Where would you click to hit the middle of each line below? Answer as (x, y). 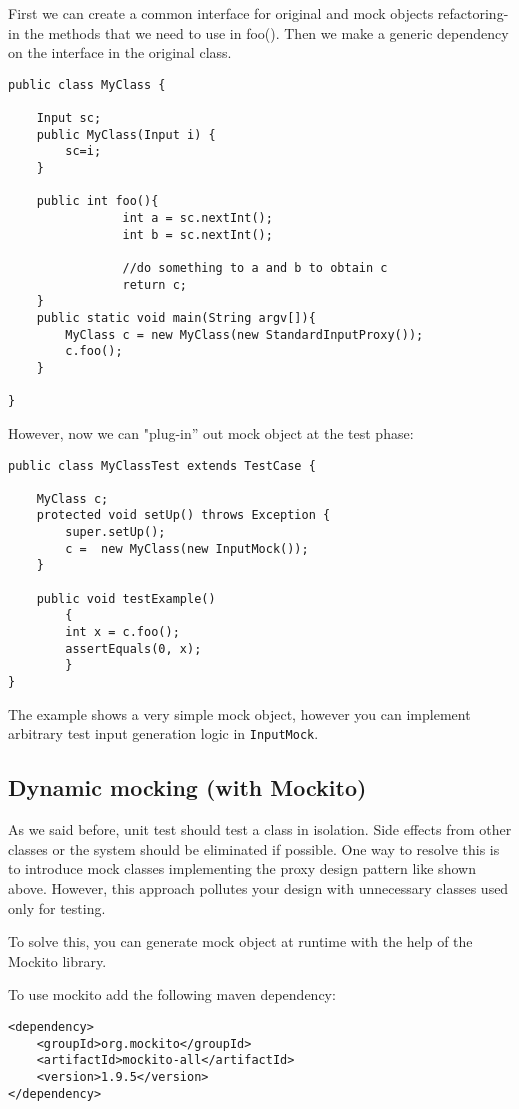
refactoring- (473, 13)
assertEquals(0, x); (133, 648)
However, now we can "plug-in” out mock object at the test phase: (211, 432)
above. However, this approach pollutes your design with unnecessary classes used (258, 887)
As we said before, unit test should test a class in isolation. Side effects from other (260, 829)
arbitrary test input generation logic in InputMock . (163, 733)
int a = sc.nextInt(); (197, 218)
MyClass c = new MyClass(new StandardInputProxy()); (244, 334)
